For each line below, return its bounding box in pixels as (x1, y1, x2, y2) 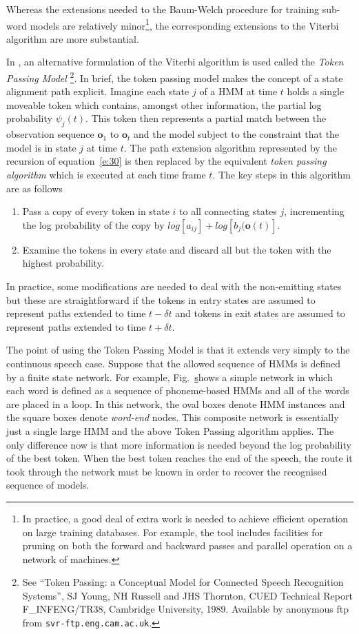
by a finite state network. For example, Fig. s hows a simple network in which (6, 369, 333, 384)
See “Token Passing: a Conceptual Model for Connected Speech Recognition (22, 575, 344, 589)
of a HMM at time (199, 84, 278, 99)
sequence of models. (6, 478, 90, 492)
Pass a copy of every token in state (22, 204, 170, 218)
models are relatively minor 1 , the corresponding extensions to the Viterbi (30, 16, 339, 32)
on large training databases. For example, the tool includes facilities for (22, 524, 324, 539)
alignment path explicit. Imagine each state (6, 84, 189, 99)
